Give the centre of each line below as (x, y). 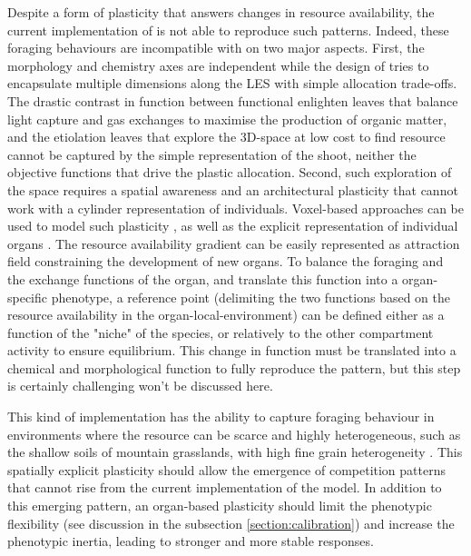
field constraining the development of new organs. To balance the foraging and (226, 261)
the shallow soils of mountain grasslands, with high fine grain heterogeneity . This (235, 452)
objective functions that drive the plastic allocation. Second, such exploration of (230, 172)
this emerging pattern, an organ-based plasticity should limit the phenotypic (220, 506)
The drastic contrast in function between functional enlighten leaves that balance (233, 100)
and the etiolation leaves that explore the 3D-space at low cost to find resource (226, 137)
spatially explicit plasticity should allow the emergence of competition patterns (226, 469)
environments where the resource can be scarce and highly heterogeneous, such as (234, 434)
